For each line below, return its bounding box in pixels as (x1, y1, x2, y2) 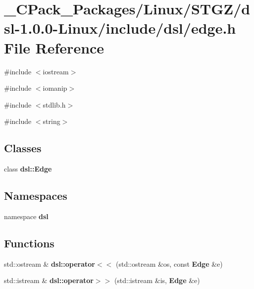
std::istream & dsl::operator (4, 275, 94, 286)
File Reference (4, 37, 104, 58)
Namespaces (4, 188, 67, 203)
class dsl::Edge (4, 164, 52, 174)
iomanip (43, 83, 67, 93)
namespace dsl (4, 211, 49, 221)
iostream (43, 66, 69, 76)
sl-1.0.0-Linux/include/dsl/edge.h (4, 18, 236, 38)
